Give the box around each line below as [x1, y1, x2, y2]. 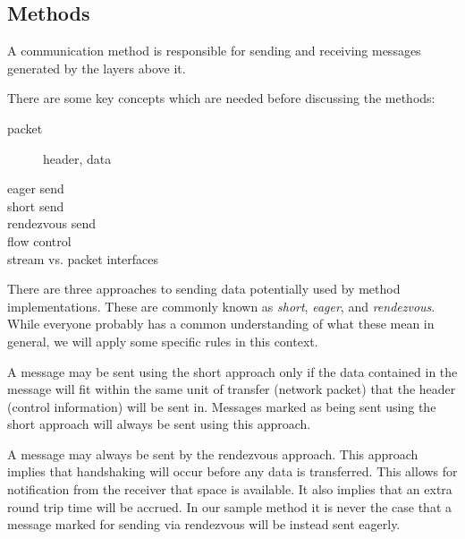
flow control [7, 231, 72, 250]
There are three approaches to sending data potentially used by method [7, 279, 401, 298]
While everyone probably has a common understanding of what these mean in [7, 314, 435, 333]
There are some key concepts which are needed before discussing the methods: [7, 89, 435, 107]
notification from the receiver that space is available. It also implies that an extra [7, 480, 452, 499]
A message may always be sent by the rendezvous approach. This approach [7, 444, 418, 463]
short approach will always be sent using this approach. [7, 415, 311, 433]
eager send [7, 179, 64, 198]
